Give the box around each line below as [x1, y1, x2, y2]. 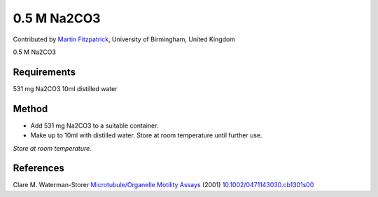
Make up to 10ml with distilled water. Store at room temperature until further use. [30, 131, 262, 140]
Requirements [13, 66, 76, 78]
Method [13, 102, 48, 115]
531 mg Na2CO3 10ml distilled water [13, 84, 118, 93]
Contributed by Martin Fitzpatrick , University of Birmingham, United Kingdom [13, 35, 236, 43]
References [13, 162, 64, 175]
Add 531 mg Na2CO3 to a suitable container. [30, 121, 159, 130]
